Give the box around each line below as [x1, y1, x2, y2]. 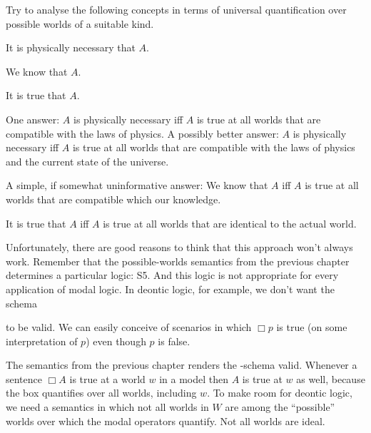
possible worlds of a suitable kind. [6, 16, 154, 31]
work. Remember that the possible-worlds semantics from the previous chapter [6, 253, 350, 268]
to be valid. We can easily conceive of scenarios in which [6, 320, 252, 335]
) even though [86, 333, 146, 348]
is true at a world [69, 371, 146, 386]
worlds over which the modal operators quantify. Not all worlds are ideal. [6, 413, 325, 428]
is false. [158, 333, 190, 348]
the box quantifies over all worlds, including [6, 385, 197, 400]
